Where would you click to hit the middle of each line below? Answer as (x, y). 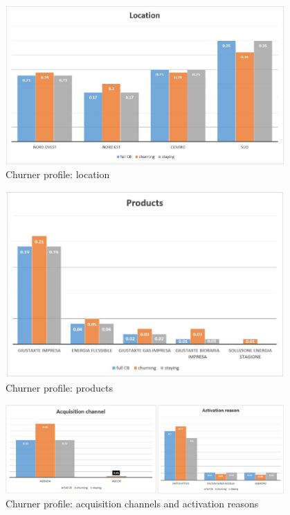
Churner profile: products (60, 388)
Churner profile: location (58, 174)
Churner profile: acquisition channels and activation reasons (132, 504)
